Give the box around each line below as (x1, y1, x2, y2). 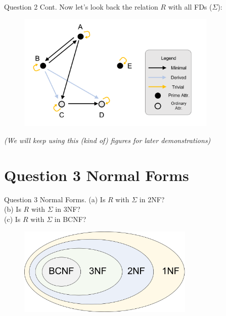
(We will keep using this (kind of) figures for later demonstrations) (4, 135, 211, 146)
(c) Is (4, 213, 21, 224)
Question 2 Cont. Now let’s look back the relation (4, 2, 158, 12)
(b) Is (4, 204, 21, 214)
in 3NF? (55, 204, 80, 214)
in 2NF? (139, 194, 165, 204)
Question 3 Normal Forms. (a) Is (4, 194, 106, 204)
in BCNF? (54, 213, 86, 224)
